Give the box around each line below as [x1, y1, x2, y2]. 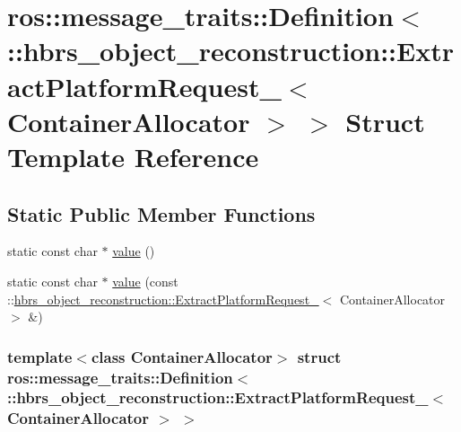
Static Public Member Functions [7, 199, 316, 227]
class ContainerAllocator [91, 345, 273, 367]
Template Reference [7, 137, 259, 174]
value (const [112, 271, 178, 290]
